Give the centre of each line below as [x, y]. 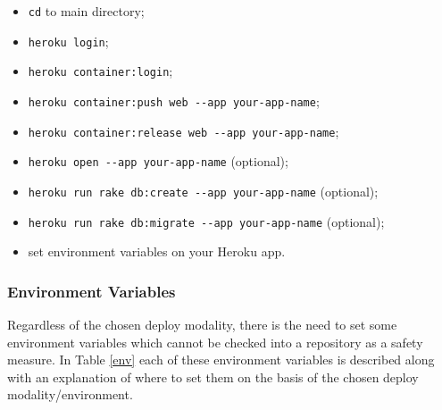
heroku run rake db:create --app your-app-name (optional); [203, 191]
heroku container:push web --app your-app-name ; [174, 100]
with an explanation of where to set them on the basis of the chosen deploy [213, 377]
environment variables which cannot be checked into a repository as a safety [215, 342]
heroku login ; [68, 41]
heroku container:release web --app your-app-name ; [183, 131]
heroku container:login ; [100, 71]
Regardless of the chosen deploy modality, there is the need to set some [202, 325]
